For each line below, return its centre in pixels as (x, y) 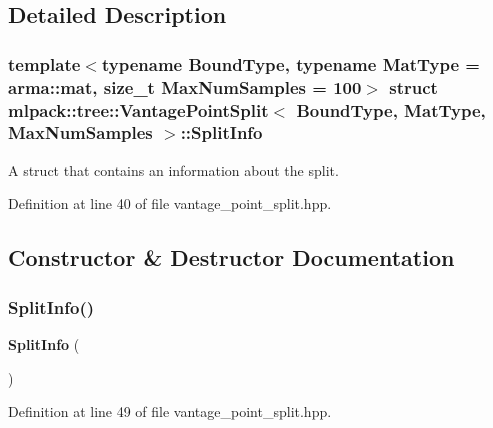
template (44, 63)
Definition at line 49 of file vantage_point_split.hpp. (170, 411)
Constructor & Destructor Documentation (231, 257)
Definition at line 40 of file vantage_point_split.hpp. (170, 203)
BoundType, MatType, (391, 109)
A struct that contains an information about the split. (173, 169)
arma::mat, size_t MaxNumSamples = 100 (185, 86)
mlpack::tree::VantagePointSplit (138, 109)
